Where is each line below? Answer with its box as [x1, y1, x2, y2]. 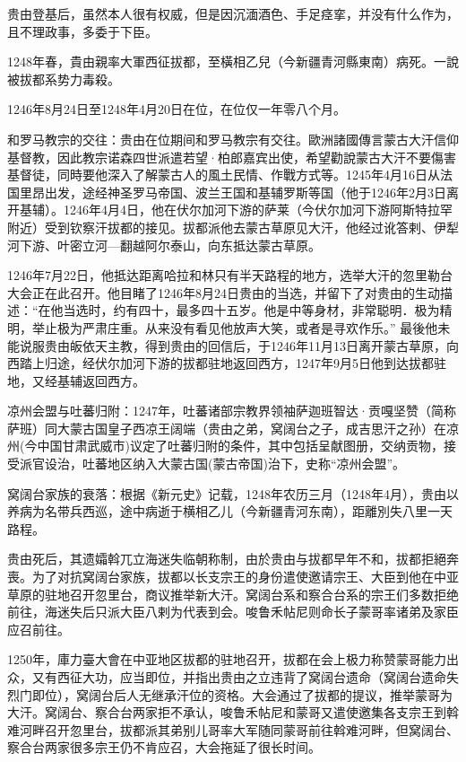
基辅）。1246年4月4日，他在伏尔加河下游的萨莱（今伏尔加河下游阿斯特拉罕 [19, 200, 453, 219]
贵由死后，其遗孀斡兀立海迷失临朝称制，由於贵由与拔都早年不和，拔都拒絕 [7, 549, 446, 568]
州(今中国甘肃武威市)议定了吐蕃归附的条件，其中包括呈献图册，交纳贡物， [7, 436, 444, 455]
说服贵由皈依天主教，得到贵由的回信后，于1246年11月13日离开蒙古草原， [19, 336, 446, 355]
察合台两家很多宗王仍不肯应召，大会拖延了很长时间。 [7, 738, 321, 757]
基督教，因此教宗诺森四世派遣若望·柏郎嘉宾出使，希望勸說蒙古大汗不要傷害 [7, 147, 456, 166]
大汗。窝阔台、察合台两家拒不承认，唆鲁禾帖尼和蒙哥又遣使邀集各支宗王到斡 [7, 703, 459, 722]
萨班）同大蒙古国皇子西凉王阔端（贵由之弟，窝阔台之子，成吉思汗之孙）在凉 [7, 418, 459, 437]
